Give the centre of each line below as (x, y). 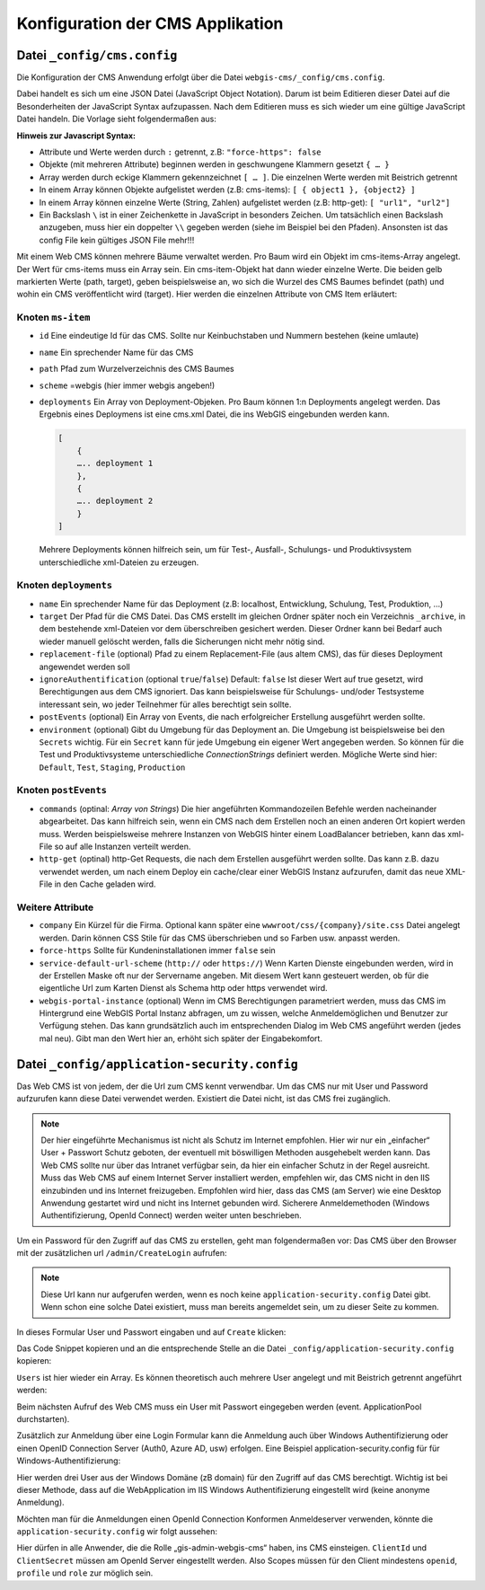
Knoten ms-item (53, 317)
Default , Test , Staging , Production (112, 767)
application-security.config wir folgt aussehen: (117, 1532)
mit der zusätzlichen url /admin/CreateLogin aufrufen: (122, 1253)
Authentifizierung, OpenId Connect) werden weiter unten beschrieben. (172, 1215)
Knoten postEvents (62, 791)
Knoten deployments (64, 586)
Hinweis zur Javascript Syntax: (76, 136)
